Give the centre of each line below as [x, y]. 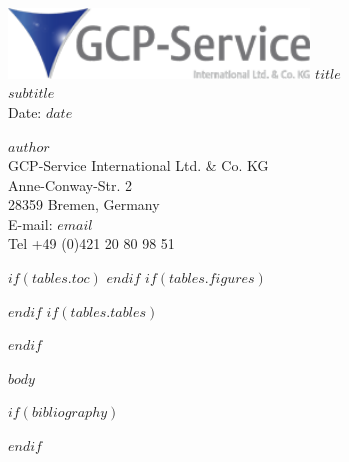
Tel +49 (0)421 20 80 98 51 [91, 243]
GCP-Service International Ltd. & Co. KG [138, 165]
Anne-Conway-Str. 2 [70, 184]
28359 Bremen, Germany [84, 204]
